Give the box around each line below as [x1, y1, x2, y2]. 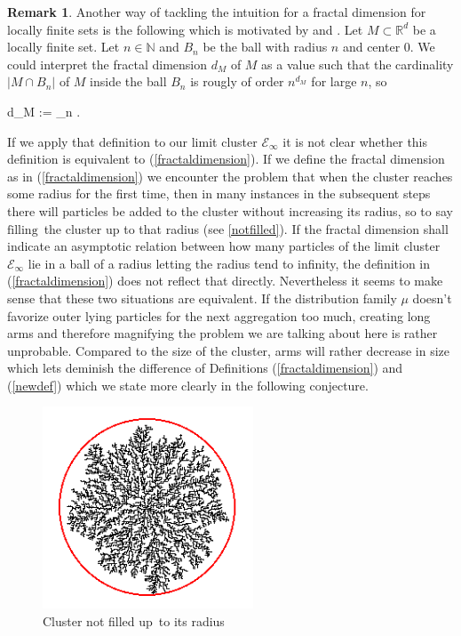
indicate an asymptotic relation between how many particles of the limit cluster [7, 237, 441, 255]
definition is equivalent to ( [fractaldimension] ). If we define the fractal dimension [7, 149, 445, 168]
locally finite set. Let [7, 37, 120, 56]
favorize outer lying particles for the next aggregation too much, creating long [7, 306, 431, 325]
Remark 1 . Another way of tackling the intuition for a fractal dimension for [7, 3, 426, 20]
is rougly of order [190, 72, 284, 91]
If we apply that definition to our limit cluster [7, 132, 258, 150]
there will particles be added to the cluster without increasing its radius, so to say [7, 201, 453, 220]
